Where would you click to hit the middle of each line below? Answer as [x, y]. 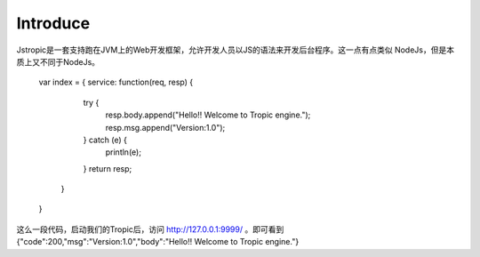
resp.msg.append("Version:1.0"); [165, 127]
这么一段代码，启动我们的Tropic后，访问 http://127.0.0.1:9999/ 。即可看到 [150, 229]
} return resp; [108, 168]
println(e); [124, 152]
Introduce [53, 23]
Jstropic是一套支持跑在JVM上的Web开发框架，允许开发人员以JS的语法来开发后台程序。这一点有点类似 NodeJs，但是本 [236, 50]
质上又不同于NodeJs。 [58, 61]
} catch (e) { [105, 140]
